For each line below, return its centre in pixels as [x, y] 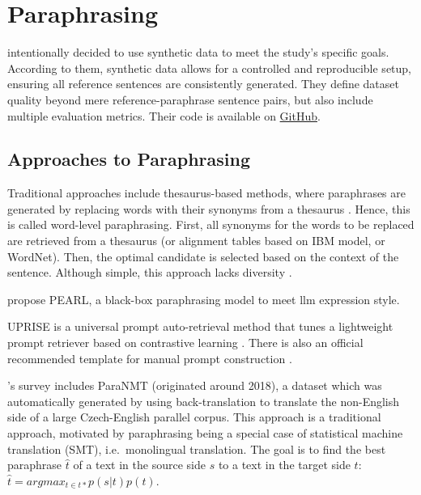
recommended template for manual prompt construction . [150, 358]
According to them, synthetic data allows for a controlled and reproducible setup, [209, 68]
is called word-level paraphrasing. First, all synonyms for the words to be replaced [211, 224]
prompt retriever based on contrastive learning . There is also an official [185, 343]
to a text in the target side [284, 465]
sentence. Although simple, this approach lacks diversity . [150, 272]
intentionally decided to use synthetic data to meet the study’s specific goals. [198, 52]
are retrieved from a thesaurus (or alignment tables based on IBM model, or [196, 241]
